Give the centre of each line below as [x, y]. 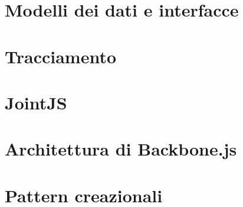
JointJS [36, 102]
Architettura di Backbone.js [121, 149]
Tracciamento [61, 56]
